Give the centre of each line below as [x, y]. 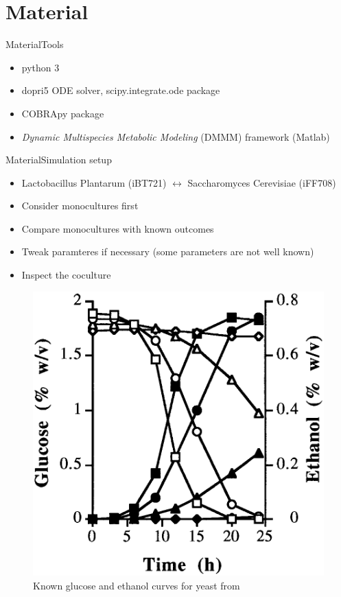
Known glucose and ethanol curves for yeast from [137, 585]
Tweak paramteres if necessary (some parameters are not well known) [168, 251]
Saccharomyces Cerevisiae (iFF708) [262, 182]
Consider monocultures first [80, 206]
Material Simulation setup [59, 160]
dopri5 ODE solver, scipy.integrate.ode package [121, 90]
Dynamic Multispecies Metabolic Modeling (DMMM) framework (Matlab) [176, 136]
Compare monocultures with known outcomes [118, 228]
